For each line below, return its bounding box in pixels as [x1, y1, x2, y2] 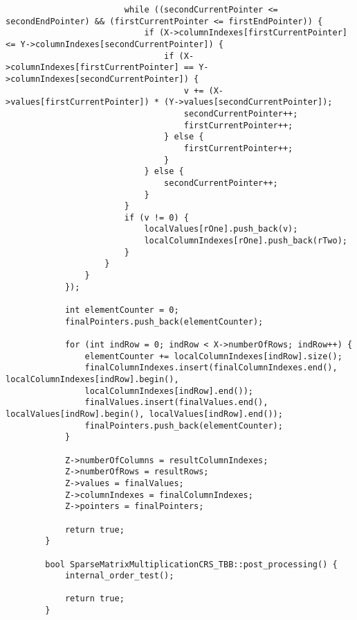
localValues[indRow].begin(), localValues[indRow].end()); [6, 408, 283, 419]
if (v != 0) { [124, 212, 189, 223]
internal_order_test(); [64, 571, 174, 581]
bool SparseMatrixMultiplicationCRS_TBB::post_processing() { [45, 559, 338, 569]
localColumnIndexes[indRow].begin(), [6, 374, 179, 384]
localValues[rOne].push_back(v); [144, 224, 298, 234]
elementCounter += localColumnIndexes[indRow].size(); [84, 351, 342, 361]
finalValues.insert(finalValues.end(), [84, 397, 268, 408]
